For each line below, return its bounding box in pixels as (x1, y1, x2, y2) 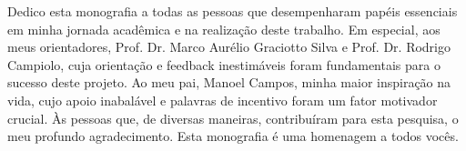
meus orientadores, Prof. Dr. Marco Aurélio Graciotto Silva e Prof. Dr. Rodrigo (7, 37, 451, 56)
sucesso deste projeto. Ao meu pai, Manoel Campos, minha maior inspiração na (7, 73, 451, 92)
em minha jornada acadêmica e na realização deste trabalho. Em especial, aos (7, 19, 441, 38)
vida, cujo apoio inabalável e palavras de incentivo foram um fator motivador (7, 90, 438, 109)
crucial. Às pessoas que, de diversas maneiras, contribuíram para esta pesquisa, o (7, 108, 459, 127)
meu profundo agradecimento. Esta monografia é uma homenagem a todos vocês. (7, 126, 459, 146)
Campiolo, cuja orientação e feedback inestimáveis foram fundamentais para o (7, 55, 441, 74)
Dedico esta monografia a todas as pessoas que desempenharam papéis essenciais (7, 2, 458, 20)
